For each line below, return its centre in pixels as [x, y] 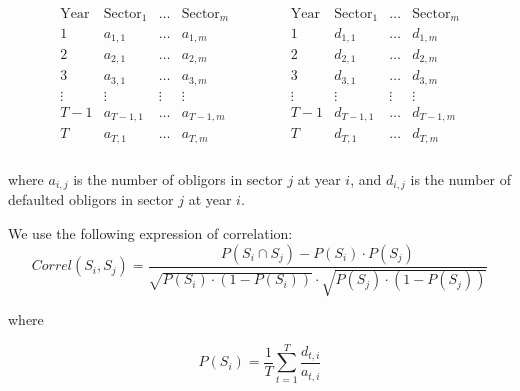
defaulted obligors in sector [91, 199]
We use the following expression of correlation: [150, 233]
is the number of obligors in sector [178, 179]
